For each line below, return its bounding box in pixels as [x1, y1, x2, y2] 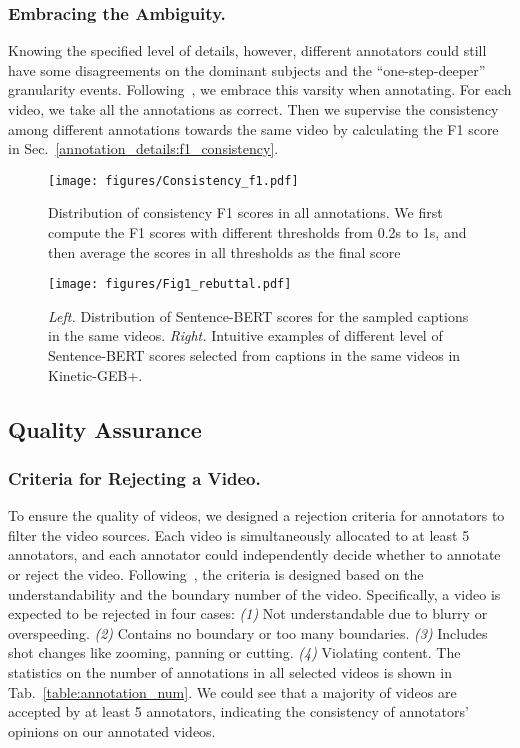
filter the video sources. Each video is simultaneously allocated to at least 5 [8, 524, 470, 545]
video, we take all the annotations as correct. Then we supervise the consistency [8, 99, 499, 119]
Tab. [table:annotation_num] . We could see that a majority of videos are [8, 681, 457, 702]
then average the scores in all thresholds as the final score [48, 241, 401, 262]
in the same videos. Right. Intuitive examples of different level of [48, 325, 443, 346]
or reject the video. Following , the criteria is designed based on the [8, 564, 424, 585]
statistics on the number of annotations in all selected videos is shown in [8, 662, 452, 682]
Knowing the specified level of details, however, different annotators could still [8, 40, 487, 61]
